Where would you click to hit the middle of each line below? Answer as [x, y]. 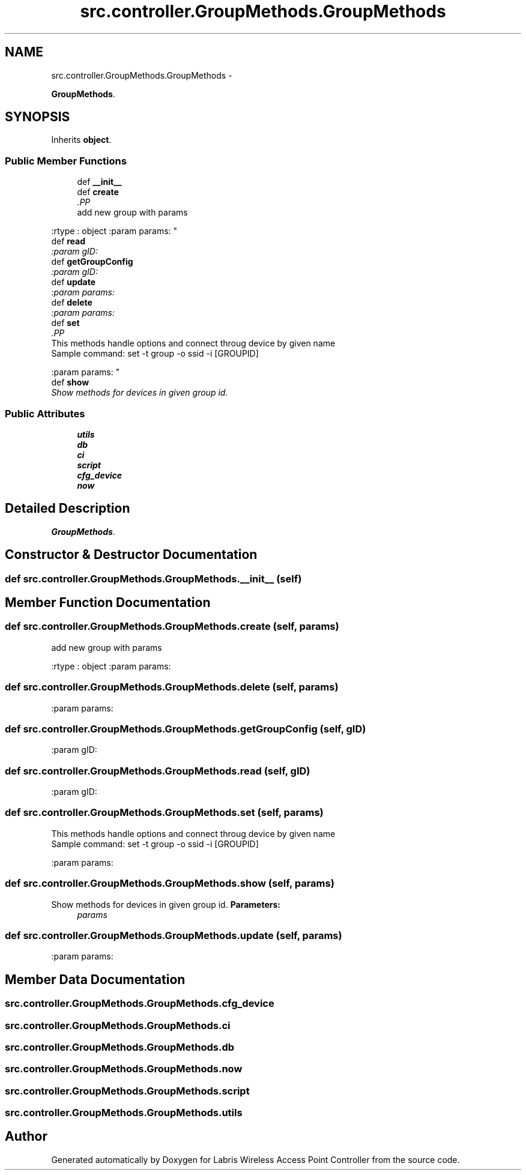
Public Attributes [45, 413]
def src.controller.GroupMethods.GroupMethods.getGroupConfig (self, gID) [186, 729]
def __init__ [99, 182]
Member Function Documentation [108, 603]
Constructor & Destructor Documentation [131, 555]
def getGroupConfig [92, 262]
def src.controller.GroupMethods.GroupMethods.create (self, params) [172, 627]
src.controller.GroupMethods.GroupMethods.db [120, 1047]
